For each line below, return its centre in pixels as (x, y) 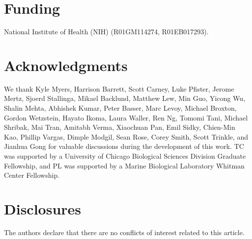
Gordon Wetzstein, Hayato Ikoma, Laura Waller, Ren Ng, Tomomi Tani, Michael (126, 117)
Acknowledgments (66, 65)
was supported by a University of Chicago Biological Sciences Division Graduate (125, 156)
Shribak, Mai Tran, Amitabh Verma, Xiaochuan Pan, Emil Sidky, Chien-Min (120, 127)
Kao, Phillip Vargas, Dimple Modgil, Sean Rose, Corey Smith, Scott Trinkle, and (126, 136)
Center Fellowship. (32, 175)
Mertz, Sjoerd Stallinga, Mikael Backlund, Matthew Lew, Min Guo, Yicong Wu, (125, 98)
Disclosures (43, 208)
